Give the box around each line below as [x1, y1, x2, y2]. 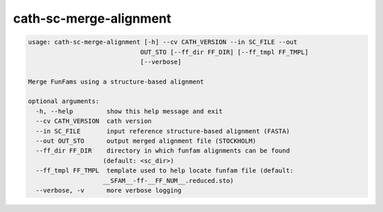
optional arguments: [28, 98, 99, 105]
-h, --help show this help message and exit [35, 107, 223, 115]
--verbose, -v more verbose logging [35, 187, 182, 194]
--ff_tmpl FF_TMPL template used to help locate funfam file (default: [35, 167, 294, 175]
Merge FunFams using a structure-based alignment [28, 78, 204, 86]
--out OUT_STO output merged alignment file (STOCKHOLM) [35, 137, 257, 145]
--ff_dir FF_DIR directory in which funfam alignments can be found [35, 147, 290, 155]
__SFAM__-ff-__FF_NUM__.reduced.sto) [103, 177, 234, 184]
